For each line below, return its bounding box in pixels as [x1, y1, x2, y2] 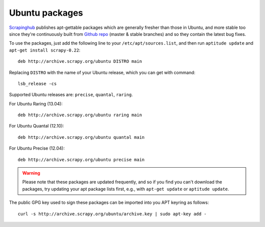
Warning [22, 170, 40, 176]
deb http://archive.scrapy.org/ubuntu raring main [18, 112, 142, 118]
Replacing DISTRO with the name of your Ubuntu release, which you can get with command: [9, 69, 196, 76]
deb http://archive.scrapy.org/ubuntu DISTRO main [18, 59, 142, 64]
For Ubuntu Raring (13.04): [9, 101, 63, 106]
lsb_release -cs [18, 81, 57, 86]
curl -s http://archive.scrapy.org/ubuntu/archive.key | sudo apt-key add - [18, 211, 207, 217]
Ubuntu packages [9, 7, 83, 18]
